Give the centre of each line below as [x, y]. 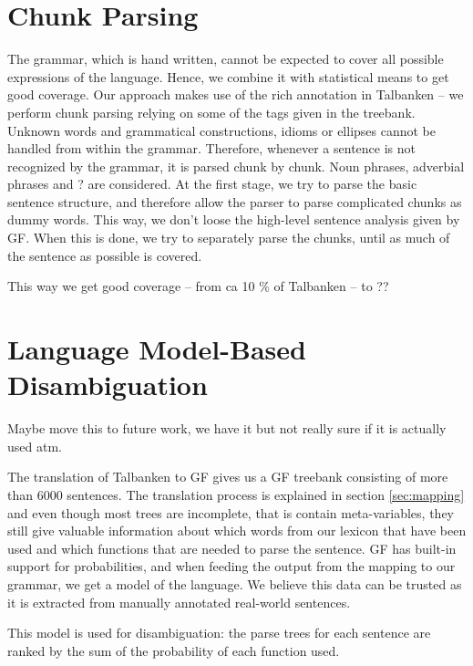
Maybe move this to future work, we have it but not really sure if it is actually [227, 428]
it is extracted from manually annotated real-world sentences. [179, 602]
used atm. [35, 446]
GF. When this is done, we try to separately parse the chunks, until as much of [229, 238]
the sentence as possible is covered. [105, 255]
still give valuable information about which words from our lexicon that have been [237, 531]
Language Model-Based [157, 349]
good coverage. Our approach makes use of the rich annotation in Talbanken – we [236, 94]
